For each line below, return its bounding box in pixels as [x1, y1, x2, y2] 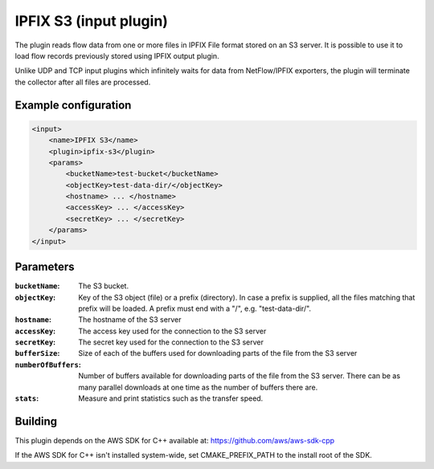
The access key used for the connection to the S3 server [78, 326, 267, 336]
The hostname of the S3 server [78, 315, 182, 324]
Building [14, 414, 58, 428]
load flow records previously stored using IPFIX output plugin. [14, 51, 220, 60]
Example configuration [14, 98, 132, 112]
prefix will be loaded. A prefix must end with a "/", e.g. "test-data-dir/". [78, 304, 312, 313]
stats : [14, 394, 39, 403]
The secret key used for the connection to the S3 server [78, 337, 264, 347]
